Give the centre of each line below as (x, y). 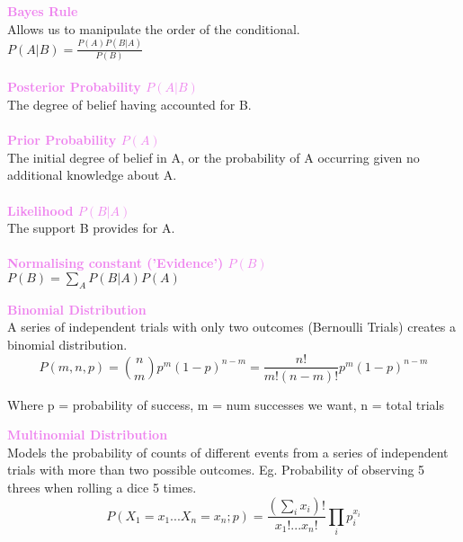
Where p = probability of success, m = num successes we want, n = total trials (226, 404)
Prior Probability (62, 140)
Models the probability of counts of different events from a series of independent (228, 452)
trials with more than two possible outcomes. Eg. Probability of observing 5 (216, 470)
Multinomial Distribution (88, 435)
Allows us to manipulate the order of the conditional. (154, 28)
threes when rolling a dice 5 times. (102, 487)
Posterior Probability (74, 87)
